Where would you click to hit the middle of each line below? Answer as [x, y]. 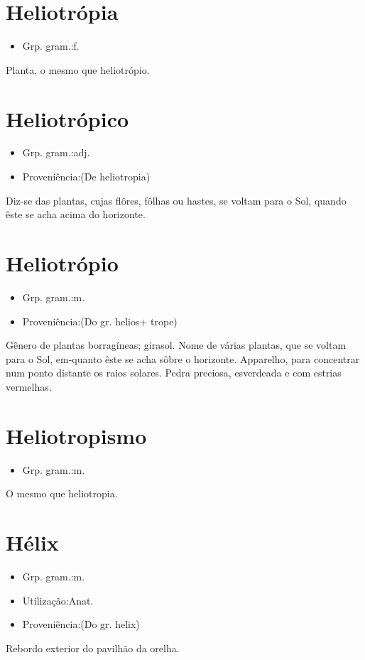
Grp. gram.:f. [51, 46]
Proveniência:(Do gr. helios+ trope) [100, 321]
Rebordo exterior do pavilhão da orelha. [93, 648]
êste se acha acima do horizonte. [76, 214]
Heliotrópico [67, 118]
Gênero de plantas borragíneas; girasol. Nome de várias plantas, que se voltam [176, 345]
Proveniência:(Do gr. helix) [81, 624]
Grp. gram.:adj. [56, 152]
